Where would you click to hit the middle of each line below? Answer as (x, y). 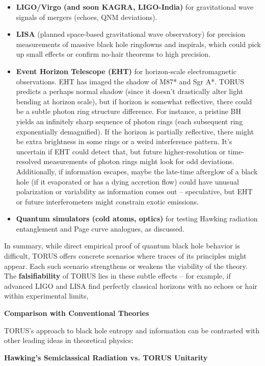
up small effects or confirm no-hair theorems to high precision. (113, 54)
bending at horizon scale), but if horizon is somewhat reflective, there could (134, 101)
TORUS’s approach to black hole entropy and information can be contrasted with (132, 330)
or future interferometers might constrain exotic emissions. (107, 201)
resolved (29, 161)
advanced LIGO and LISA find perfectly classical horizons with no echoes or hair (131, 285)
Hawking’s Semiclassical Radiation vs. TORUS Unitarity (106, 357)
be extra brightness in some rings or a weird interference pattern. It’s (124, 141)
